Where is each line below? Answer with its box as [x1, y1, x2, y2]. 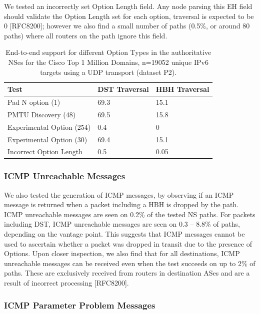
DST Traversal [97, 84, 149, 94]
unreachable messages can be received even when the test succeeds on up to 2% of [4, 258, 255, 268]
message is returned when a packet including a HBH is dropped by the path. [4, 199, 239, 210]
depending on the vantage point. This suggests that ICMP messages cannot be [4, 229, 245, 239]
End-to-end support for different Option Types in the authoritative [5, 47, 211, 57]
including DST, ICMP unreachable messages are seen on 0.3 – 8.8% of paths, [4, 219, 240, 229]
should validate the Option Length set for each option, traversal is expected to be [4, 10, 254, 21]
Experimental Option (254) [7, 121, 91, 132]
